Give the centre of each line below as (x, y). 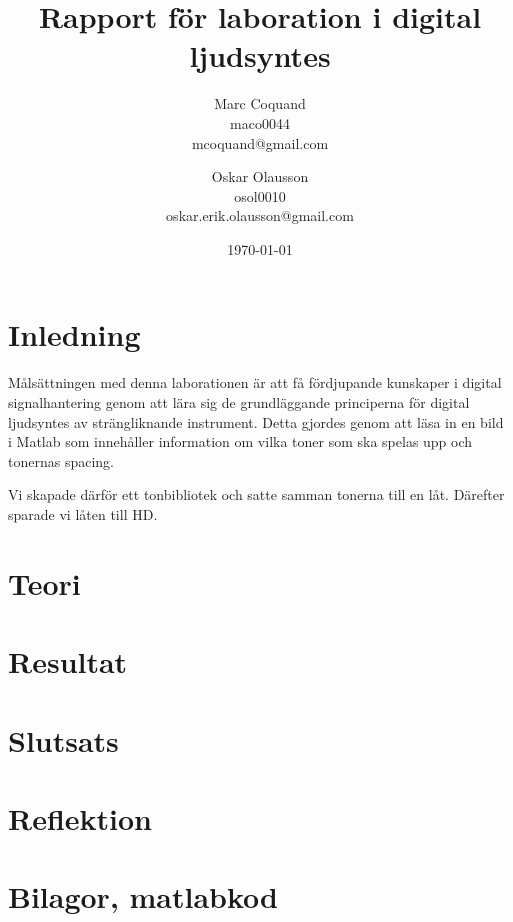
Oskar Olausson (260, 176)
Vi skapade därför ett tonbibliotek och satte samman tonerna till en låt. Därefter (256, 494)
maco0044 (260, 122)
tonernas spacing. (61, 460)
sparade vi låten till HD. (83, 513)
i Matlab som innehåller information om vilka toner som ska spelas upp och (240, 441)
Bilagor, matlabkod (143, 896)
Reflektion (80, 817)
